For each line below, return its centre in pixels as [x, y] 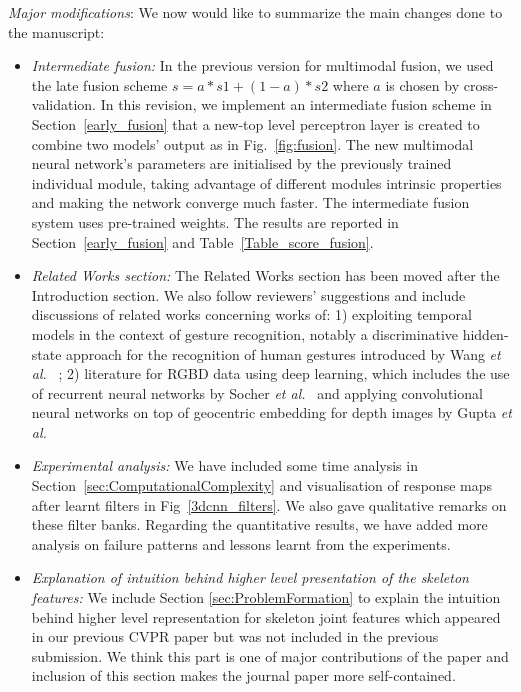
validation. [63, 104]
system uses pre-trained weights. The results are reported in [215, 221]
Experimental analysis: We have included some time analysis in [224, 465]
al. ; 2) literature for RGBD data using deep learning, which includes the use [270, 373]
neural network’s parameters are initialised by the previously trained [241, 163]
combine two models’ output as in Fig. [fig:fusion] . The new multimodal [252, 143]
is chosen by [422, 84]
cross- [481, 84]
